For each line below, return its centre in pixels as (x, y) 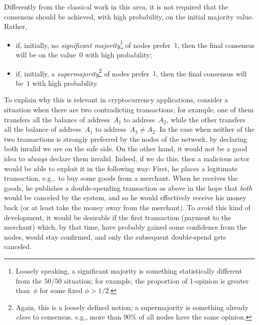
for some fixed (61, 290)
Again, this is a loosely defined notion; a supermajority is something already (132, 307)
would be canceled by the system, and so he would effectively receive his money (125, 197)
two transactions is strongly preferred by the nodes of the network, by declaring (126, 139)
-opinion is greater (221, 280)
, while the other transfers (206, 119)
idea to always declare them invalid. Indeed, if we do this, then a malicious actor (127, 159)
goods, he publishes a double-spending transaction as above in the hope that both (128, 187)
